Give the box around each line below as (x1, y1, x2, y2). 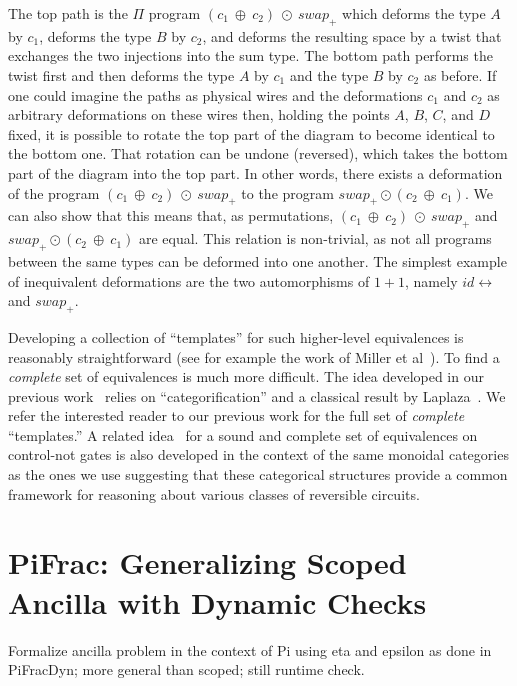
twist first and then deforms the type (8, 64, 235, 85)
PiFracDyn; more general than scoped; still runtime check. (8, 659, 365, 680)
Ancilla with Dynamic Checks (8, 581, 427, 622)
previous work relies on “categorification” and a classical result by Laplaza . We (8, 385, 506, 406)
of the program (8, 182, 100, 203)
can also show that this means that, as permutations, (8, 205, 334, 226)
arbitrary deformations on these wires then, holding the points (8, 104, 390, 125)
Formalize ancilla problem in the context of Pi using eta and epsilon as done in (8, 639, 492, 660)
